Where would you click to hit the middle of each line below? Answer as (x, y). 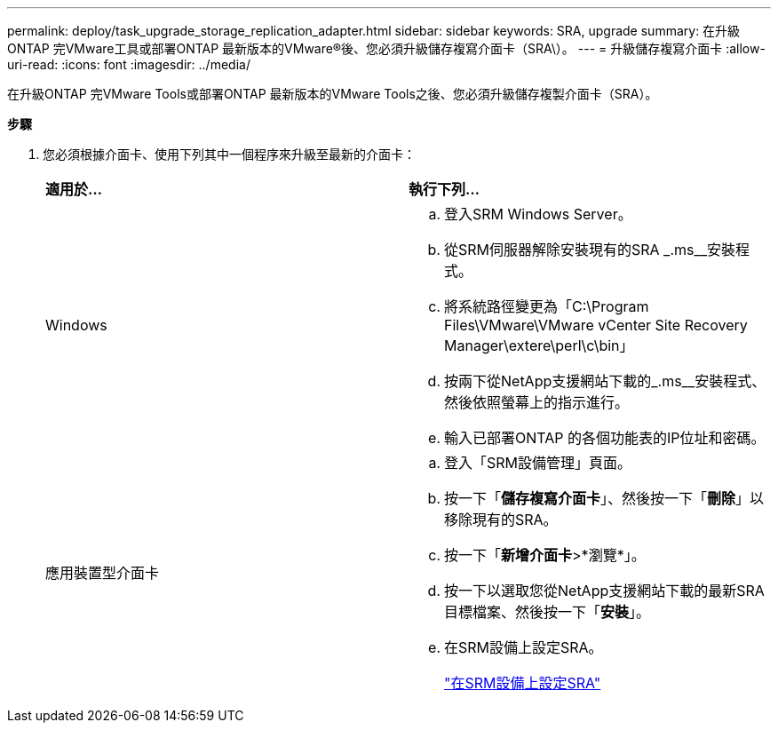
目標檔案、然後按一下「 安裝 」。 (548, 612)
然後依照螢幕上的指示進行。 (537, 402)
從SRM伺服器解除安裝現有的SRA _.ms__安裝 (590, 250)
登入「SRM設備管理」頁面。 (538, 463)
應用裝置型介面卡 (103, 573)
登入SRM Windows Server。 (538, 214)
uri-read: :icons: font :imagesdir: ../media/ (129, 64)
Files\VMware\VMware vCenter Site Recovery (596, 325)
